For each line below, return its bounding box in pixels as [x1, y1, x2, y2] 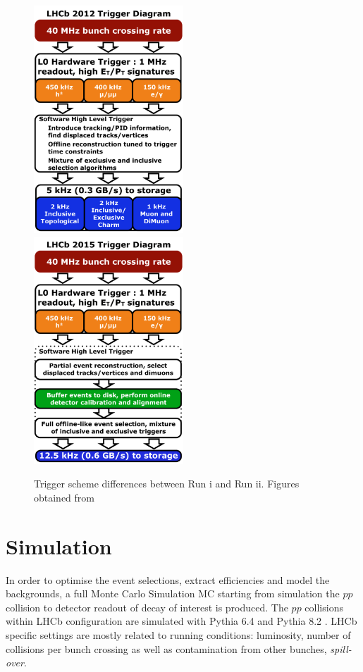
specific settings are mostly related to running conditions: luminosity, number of [6, 627, 351, 642]
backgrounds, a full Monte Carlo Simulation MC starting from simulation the [6, 586, 340, 601]
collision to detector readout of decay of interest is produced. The [6, 599, 288, 614]
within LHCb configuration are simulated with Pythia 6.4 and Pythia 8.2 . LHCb [6, 614, 357, 628]
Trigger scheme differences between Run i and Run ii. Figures [34, 476, 300, 491]
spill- [330, 641, 352, 656]
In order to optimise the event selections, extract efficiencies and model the [6, 572, 330, 587]
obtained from [34, 490, 95, 504]
